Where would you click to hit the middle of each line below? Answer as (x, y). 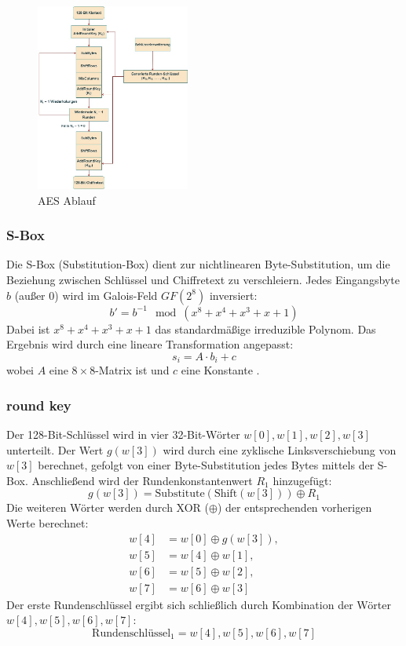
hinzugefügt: (302, 480)
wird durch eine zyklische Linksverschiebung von (280, 449)
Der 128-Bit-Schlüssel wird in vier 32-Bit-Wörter (123, 434)
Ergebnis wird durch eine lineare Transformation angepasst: (150, 344)
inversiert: (233, 295)
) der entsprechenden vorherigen (294, 507)
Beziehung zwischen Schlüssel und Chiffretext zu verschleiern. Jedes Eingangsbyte (203, 280)
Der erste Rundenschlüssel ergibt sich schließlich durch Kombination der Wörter (199, 604)
